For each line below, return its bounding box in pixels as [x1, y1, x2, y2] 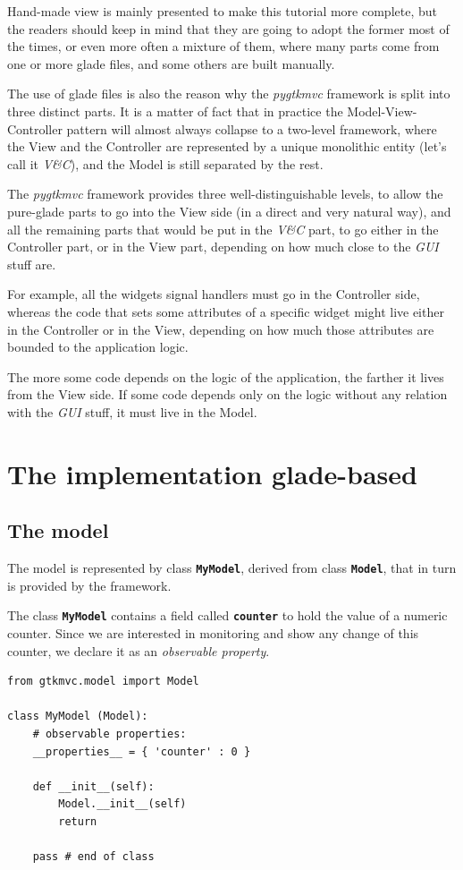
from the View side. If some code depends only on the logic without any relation [7, 385, 448, 404]
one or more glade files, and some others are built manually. [7, 54, 335, 72]
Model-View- [347, 101, 417, 120]
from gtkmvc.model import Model [7, 675, 199, 688]
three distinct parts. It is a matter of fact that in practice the [7, 101, 343, 120]
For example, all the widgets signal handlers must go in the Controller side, [7, 285, 420, 303]
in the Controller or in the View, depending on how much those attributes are [7, 320, 434, 338]
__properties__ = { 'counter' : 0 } [32, 745, 251, 758]
